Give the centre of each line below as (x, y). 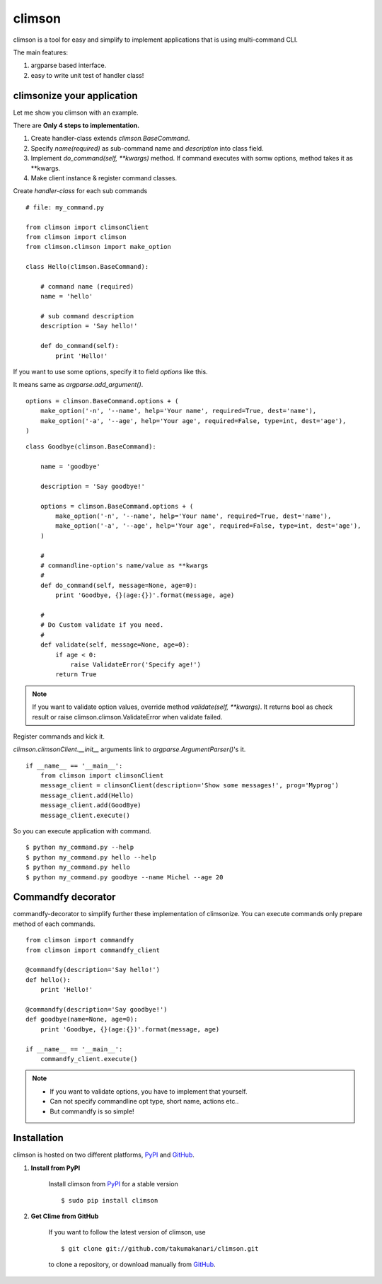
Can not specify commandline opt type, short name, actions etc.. (144, 1101)
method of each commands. (54, 924)
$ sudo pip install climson (110, 1200)
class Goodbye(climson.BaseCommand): (91, 447)
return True (76, 675)
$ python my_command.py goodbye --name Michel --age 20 (125, 877)
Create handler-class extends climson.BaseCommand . (110, 139)
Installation (38, 1138)
